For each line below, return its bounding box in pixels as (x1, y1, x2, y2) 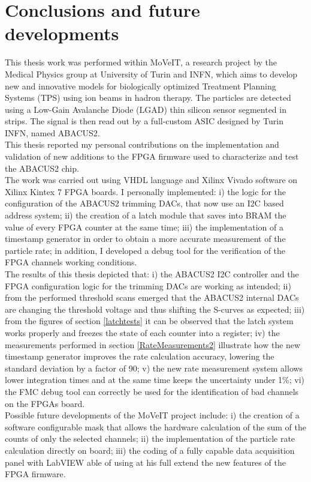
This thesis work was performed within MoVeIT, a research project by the (5, 56, 277, 68)
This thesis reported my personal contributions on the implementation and (5, 138, 279, 151)
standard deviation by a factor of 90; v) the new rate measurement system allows (5, 361, 303, 374)
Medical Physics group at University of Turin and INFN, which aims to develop (5, 67, 298, 80)
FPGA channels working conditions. (5, 256, 137, 268)
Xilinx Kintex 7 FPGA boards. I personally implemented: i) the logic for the (5, 185, 286, 197)
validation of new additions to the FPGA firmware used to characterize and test (5, 150, 299, 163)
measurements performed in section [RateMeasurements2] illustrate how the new (5, 338, 301, 351)
